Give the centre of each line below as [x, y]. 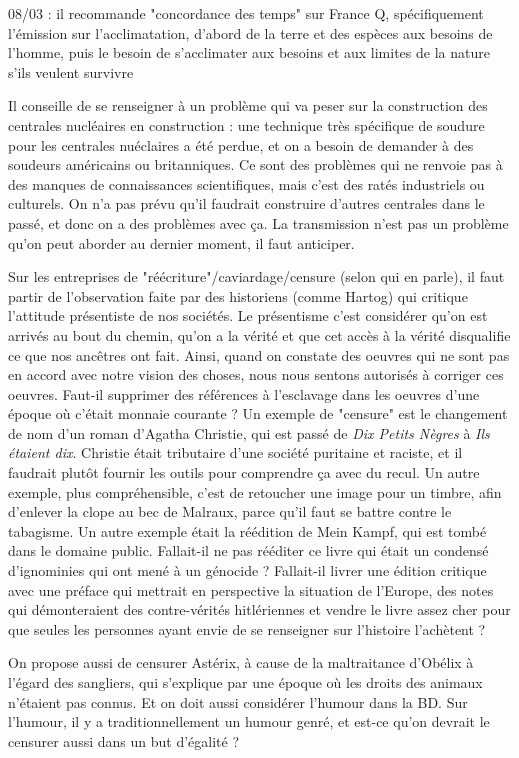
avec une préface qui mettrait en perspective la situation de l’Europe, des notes [251, 589]
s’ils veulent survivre [71, 71]
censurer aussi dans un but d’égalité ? [123, 740]
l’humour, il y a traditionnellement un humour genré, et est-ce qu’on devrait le [249, 721]
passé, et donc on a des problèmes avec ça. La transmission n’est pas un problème [258, 222]
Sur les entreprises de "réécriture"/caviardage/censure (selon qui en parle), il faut [256, 276]
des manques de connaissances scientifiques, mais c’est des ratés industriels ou [246, 183]
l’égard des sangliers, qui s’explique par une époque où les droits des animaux [245, 682]
